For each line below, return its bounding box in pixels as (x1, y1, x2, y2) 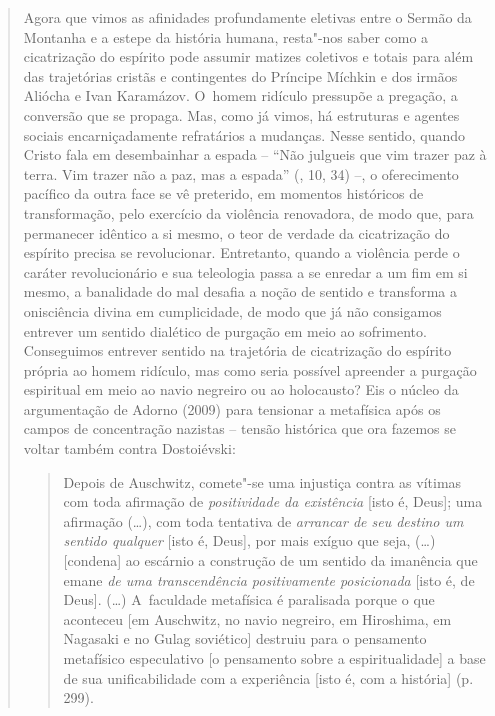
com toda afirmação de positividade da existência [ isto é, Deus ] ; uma (63, 491, 483, 512)
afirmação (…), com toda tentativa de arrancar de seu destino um (63, 510, 464, 531)
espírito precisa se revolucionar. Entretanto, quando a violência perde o (23, 242, 460, 263)
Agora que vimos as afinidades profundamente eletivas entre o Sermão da (23, 7, 472, 27)
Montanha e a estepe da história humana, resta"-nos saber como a (23, 26, 429, 47)
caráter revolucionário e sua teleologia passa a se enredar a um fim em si (23, 261, 468, 282)
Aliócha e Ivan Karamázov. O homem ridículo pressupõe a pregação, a (23, 85, 458, 106)
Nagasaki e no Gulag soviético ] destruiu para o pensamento (63, 628, 427, 649)
